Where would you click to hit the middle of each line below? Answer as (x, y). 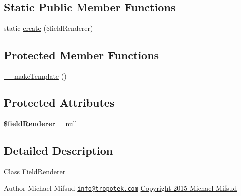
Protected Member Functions (82, 55)
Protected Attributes (59, 102)
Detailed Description (59, 150)
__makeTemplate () (35, 76)
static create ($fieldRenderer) (49, 28)
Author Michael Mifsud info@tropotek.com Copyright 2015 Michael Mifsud (120, 188)
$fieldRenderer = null (41, 123)
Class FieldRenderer (35, 171)
